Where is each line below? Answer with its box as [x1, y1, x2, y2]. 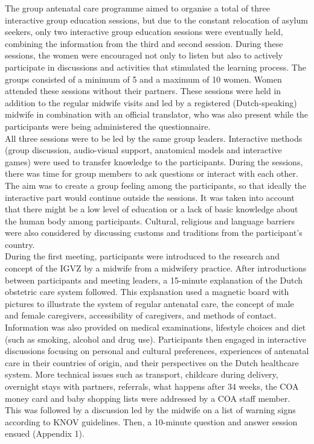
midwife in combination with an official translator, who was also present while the [5, 108, 309, 121]
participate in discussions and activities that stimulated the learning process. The [5, 60, 306, 73]
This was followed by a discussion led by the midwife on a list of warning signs [5, 404, 296, 416]
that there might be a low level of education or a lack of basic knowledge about [5, 203, 298, 215]
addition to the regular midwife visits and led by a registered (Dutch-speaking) [5, 96, 297, 109]
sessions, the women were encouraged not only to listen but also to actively [5, 49, 283, 62]
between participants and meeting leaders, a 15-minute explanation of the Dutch [5, 273, 303, 286]
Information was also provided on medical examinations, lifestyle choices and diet [5, 321, 306, 334]
